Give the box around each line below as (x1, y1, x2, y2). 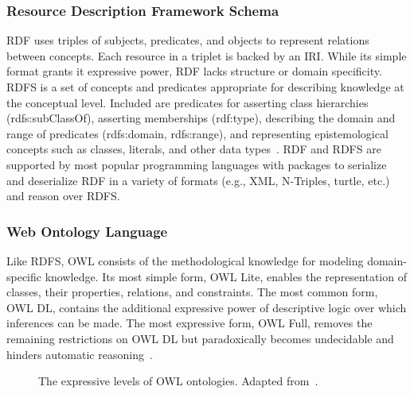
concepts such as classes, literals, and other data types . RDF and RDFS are (6, 141, 381, 157)
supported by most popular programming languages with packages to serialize (6, 156, 387, 172)
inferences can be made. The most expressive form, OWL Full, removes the (6, 315, 373, 331)
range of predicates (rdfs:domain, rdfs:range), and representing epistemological (6, 125, 389, 141)
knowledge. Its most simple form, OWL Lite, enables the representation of (45, 268, 407, 284)
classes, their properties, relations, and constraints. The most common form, (6, 284, 378, 300)
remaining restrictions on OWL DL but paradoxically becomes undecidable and (6, 330, 394, 346)
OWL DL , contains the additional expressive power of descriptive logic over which (6, 299, 407, 315)
